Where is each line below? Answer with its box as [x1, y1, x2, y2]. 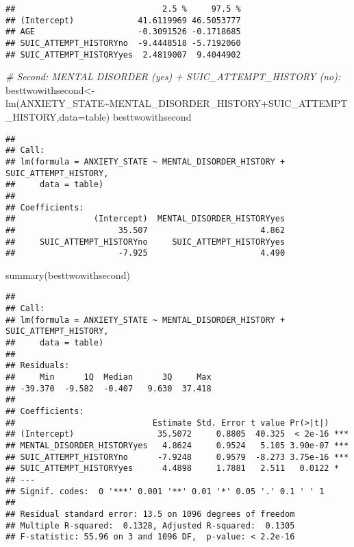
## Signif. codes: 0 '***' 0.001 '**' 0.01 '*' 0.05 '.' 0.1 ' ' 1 [5, 486, 325, 496]
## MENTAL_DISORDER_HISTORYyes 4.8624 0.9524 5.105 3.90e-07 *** [5, 441, 349, 450]
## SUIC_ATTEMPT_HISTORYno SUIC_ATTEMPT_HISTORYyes [5, 236, 286, 247]
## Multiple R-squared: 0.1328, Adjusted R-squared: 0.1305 [5, 520, 295, 531]
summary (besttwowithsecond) [5, 267, 130, 282]
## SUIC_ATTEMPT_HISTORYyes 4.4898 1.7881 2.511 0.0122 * [5, 463, 339, 474]
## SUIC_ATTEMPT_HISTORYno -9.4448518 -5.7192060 [5, 38, 241, 48]
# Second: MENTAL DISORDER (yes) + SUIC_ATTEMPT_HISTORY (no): [5, 69, 341, 84]
